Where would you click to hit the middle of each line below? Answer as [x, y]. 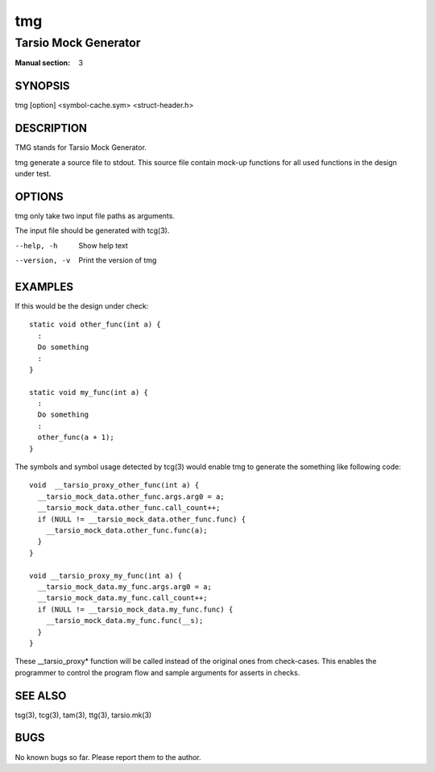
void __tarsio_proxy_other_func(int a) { [114, 485]
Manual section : [43, 63]
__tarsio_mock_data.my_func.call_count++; [123, 598]
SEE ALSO [41, 696]
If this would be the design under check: [82, 305]
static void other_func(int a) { [95, 325]
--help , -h [36, 245]
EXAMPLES [44, 286]
